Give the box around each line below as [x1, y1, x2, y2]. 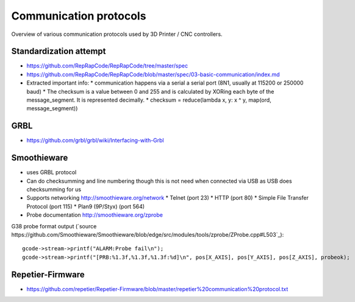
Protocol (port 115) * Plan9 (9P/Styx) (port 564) [26, 203, 145, 210]
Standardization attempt [11, 46, 106, 57]
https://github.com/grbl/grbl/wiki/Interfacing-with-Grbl [26, 137, 164, 144]
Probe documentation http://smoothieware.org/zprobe [26, 211, 163, 219]
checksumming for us [26, 186, 82, 193]
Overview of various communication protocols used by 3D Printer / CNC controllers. [11, 30, 223, 38]
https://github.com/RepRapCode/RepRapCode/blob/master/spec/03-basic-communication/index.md [26, 71, 280, 78]
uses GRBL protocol [26, 169, 77, 176]
